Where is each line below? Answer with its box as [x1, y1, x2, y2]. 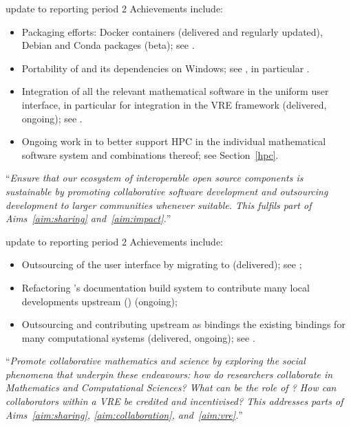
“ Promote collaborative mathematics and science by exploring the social [6, 353, 306, 368]
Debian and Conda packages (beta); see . [21, 38, 195, 52]
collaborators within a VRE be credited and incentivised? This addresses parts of [6, 394, 343, 408]
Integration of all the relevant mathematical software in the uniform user [21, 84, 329, 98]
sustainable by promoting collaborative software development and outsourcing [6, 184, 328, 198]
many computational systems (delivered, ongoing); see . [21, 330, 255, 344]
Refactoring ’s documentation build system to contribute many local [21, 280, 310, 294]
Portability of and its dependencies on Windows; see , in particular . [21, 61, 310, 75]
